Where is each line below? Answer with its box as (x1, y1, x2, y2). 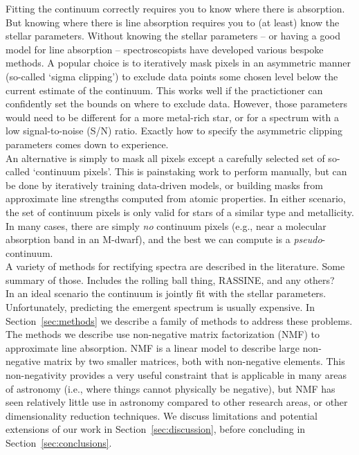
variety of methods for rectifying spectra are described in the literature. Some (16, 259, 345, 274)
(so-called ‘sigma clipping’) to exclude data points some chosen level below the (6, 69, 338, 83)
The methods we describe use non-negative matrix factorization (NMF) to (6, 327, 320, 341)
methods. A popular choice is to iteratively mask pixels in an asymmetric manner (6, 55, 351, 70)
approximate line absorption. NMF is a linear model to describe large (6, 340, 300, 355)
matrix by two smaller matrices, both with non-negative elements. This (44, 354, 345, 368)
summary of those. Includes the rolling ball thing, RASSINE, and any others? (6, 272, 335, 287)
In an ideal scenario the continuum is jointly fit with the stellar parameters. (6, 286, 326, 301)
